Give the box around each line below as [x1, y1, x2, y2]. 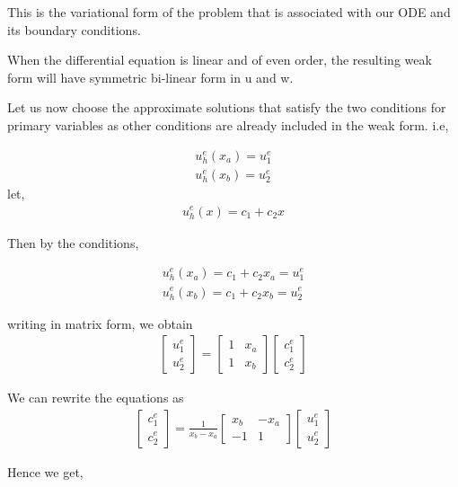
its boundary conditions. [7, 20, 141, 39]
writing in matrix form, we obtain [7, 314, 193, 332]
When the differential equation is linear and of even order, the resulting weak [7, 50, 432, 69]
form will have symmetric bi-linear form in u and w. [7, 67, 294, 86]
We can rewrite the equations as [7, 388, 184, 407]
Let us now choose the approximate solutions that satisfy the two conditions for [7, 98, 446, 117]
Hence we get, [7, 462, 84, 481]
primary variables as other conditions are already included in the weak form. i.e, [7, 115, 449, 134]
